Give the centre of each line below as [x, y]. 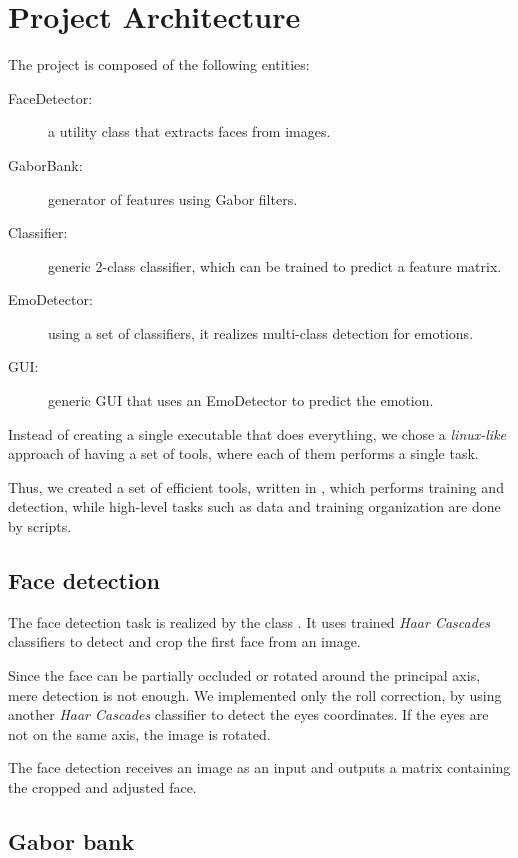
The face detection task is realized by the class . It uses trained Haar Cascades [249, 621]
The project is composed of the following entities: [159, 64]
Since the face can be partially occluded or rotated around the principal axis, [244, 675]
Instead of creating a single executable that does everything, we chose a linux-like [257, 433]
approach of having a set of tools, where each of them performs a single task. [243, 453]
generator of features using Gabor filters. [173, 198]
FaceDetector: [50, 97]
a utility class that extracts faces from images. [189, 131]
